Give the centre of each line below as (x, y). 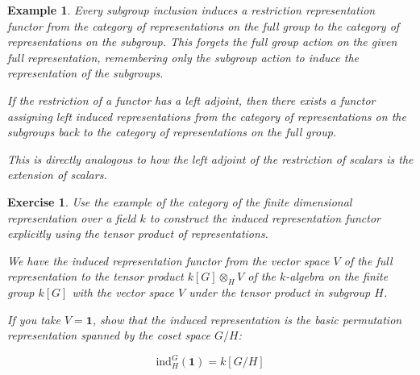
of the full (368, 260)
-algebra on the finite (337, 276)
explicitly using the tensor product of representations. (138, 233)
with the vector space (123, 292)
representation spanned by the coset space (109, 335)
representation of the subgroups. (85, 73)
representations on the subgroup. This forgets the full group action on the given (202, 42)
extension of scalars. (57, 175)
